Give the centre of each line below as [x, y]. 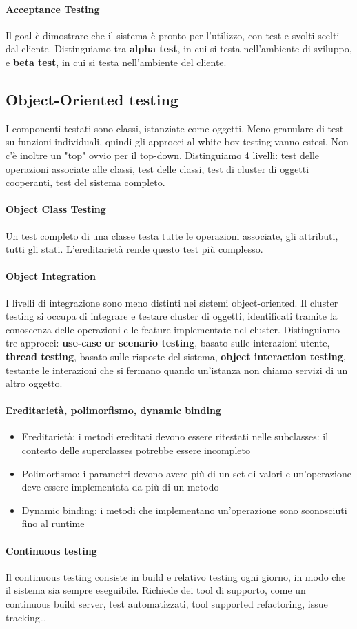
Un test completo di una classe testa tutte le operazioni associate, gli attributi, [172, 235]
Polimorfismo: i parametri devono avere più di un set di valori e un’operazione [186, 473]
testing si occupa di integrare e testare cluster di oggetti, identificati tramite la [172, 316]
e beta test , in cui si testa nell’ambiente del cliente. [116, 62]
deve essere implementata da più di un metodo [120, 487]
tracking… [26, 617]
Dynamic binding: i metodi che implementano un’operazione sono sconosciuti [184, 509]
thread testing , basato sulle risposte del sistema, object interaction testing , [176, 356]
